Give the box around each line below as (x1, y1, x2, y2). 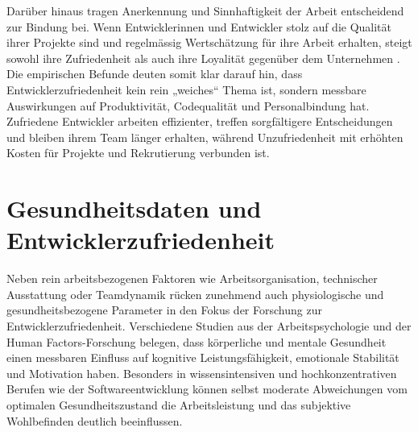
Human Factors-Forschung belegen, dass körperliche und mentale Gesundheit (6, 333, 387, 350)
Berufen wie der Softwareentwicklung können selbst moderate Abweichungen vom (6, 380, 408, 397)
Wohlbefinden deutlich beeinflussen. (6, 412, 183, 429)
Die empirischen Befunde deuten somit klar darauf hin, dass (6, 65, 303, 82)
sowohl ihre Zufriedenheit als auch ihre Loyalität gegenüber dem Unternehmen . (6, 49, 400, 66)
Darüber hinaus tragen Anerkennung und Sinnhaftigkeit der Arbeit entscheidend (6, 2, 404, 19)
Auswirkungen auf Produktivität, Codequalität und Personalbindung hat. (6, 97, 370, 114)
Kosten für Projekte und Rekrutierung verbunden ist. (6, 144, 270, 161)
